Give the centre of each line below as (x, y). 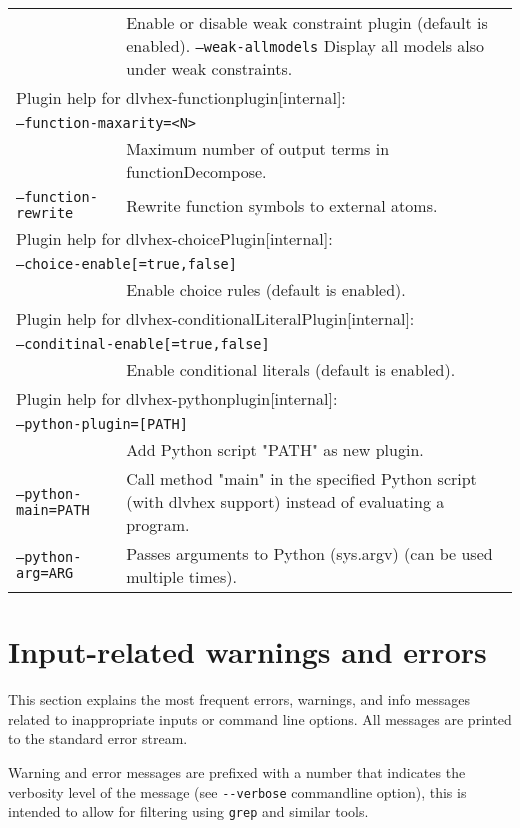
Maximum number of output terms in (258, 148)
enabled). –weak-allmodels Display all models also (305, 45)
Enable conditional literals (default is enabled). (291, 369)
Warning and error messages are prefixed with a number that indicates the (237, 771)
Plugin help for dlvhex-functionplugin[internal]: (181, 97)
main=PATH (53, 509)
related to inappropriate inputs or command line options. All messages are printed (260, 718)
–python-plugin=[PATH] (102, 424)
